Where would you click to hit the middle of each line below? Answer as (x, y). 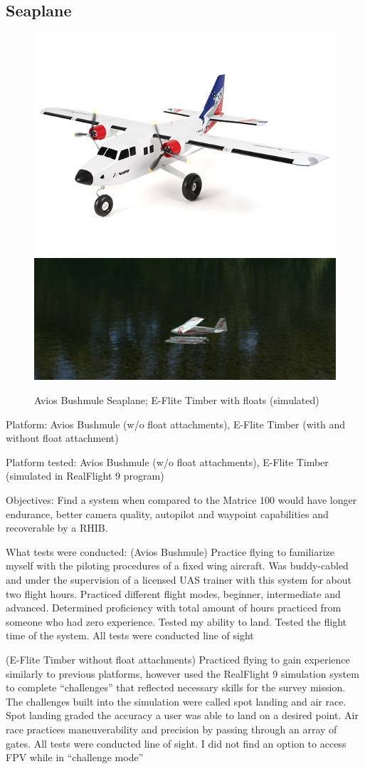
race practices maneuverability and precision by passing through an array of (171, 729)
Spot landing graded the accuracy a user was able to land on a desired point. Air (182, 715)
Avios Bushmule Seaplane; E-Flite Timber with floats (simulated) (177, 400)
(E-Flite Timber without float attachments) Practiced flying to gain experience (178, 659)
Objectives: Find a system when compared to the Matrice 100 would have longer (181, 500)
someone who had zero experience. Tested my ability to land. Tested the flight (176, 621)
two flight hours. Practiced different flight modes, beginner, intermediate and (173, 593)
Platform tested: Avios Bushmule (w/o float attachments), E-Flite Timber (167, 461)
